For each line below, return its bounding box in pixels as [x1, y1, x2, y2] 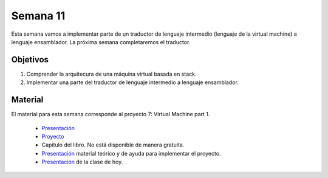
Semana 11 [11, 9, 66, 22]
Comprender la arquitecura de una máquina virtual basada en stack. [26, 70, 197, 77]
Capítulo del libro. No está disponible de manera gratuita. [41, 141, 185, 148]
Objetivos [11, 54, 49, 65]
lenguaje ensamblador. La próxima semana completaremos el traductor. [11, 38, 191, 45]
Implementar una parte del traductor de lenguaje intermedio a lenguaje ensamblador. [26, 79, 239, 86]
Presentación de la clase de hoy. [41, 158, 123, 166]
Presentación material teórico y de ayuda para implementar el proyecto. [41, 150, 221, 157]
